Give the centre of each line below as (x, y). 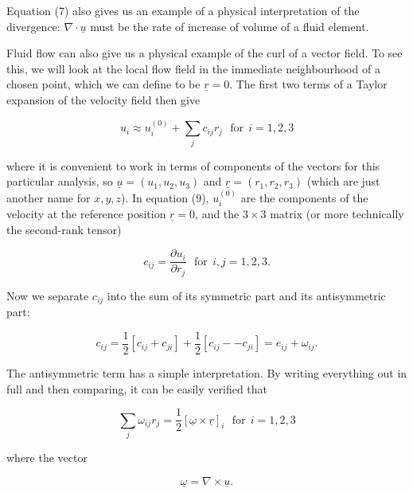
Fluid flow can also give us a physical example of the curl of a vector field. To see (205, 53)
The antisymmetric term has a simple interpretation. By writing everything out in (207, 372)
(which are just (343, 181)
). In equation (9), (165, 197)
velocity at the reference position (86, 214)
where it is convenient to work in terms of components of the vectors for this (193, 165)
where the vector (47, 457)
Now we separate (48, 295)
